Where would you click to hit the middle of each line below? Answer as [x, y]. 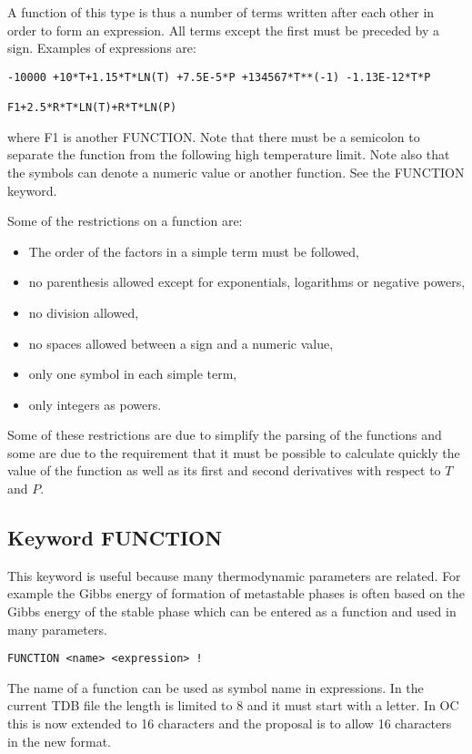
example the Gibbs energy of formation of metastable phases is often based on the [236, 593]
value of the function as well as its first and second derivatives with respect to [224, 470]
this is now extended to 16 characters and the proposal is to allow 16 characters [230, 723]
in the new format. [59, 741]
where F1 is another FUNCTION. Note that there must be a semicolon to [214, 136]
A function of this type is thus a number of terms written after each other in [221, 12]
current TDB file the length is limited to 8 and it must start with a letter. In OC [233, 705]
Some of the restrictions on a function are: [125, 221]
